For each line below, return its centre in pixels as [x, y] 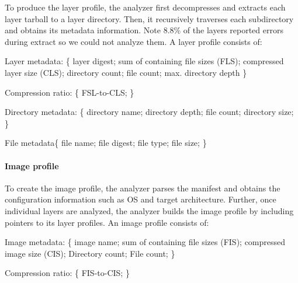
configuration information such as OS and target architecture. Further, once [141, 199]
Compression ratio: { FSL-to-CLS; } [70, 92]
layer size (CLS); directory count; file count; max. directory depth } [126, 72]
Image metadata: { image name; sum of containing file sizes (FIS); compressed [145, 242]
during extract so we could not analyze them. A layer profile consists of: [134, 41]
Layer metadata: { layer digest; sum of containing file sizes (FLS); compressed [144, 61]
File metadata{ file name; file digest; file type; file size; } [106, 143]
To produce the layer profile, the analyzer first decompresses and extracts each [145, 7]
